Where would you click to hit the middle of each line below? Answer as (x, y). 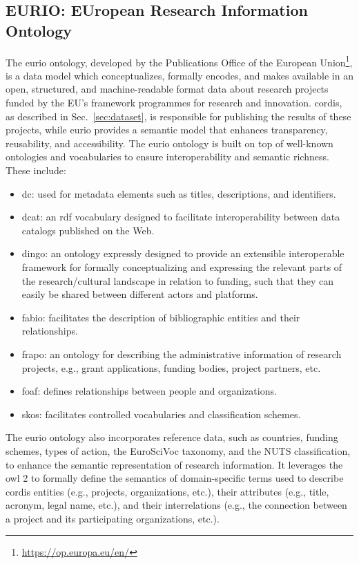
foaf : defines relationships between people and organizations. (149, 391)
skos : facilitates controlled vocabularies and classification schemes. (161, 414)
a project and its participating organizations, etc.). (113, 518)
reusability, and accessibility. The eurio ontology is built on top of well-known (169, 143)
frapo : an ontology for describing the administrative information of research (182, 354)
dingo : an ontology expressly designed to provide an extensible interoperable (183, 253)
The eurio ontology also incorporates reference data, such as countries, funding (172, 437)
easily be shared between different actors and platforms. (140, 294)
